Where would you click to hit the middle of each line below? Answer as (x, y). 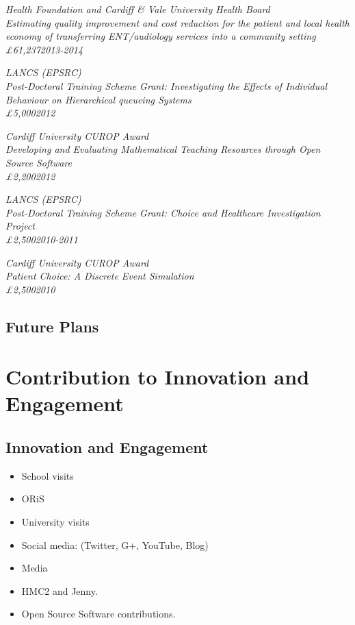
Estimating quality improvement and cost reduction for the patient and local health (177, 22)
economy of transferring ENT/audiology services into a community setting (161, 36)
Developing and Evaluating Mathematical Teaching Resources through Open (163, 149)
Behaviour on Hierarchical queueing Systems (98, 99)
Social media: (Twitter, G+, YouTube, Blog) (115, 544)
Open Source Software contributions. (98, 614)
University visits (55, 522)
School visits (48, 475)
